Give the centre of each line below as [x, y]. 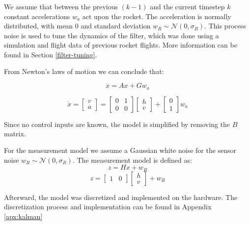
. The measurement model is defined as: [132, 160]
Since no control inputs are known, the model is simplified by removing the [117, 124]
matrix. [15, 134]
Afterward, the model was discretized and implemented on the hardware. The [121, 197]
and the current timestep [187, 6]
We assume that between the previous [61, 6]
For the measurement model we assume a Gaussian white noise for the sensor [120, 150]
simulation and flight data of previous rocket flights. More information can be [121, 45]
